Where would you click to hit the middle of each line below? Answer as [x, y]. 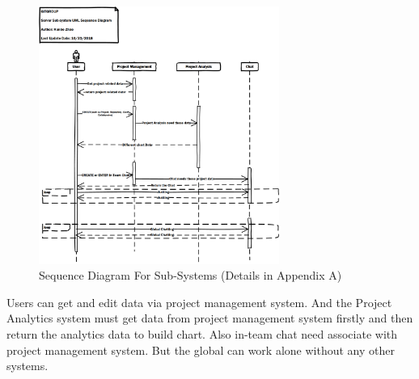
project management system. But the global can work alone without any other [201, 350]
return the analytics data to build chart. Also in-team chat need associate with [202, 333]
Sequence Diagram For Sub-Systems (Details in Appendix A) [190, 275]
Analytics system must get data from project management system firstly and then [210, 318]
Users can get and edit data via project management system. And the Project [199, 302]
